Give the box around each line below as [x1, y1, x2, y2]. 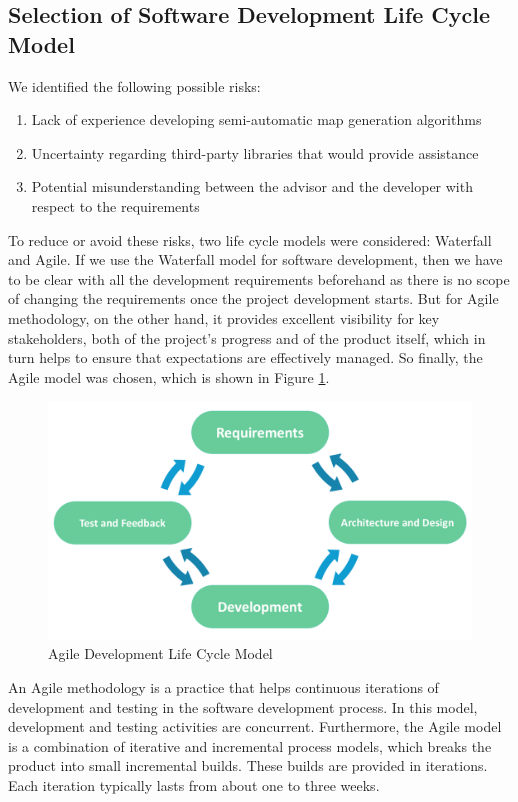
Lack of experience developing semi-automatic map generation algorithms [31, 109, 482, 130]
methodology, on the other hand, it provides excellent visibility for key [8, 307, 440, 328]
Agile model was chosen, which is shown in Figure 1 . [8, 366, 330, 387]
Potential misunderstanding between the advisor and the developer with [31, 176, 473, 197]
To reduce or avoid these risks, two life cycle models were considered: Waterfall [8, 229, 492, 250]
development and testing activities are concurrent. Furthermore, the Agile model [8, 716, 502, 737]
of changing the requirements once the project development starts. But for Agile [8, 288, 499, 309]
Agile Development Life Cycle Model [48, 643, 273, 664]
